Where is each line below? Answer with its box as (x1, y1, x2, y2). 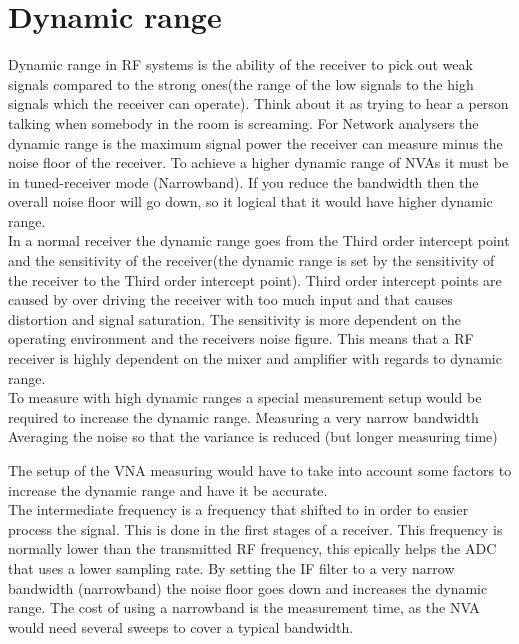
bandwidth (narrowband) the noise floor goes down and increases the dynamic (8, 577, 488, 598)
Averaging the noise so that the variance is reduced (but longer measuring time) (8, 426, 498, 447)
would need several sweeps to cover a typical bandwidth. (8, 616, 354, 637)
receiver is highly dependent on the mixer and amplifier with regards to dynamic (8, 348, 502, 369)
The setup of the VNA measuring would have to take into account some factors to (8, 460, 512, 480)
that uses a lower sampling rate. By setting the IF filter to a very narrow (8, 557, 455, 578)
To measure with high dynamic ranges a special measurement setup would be (8, 387, 482, 408)
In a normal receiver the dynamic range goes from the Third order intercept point (8, 230, 510, 251)
